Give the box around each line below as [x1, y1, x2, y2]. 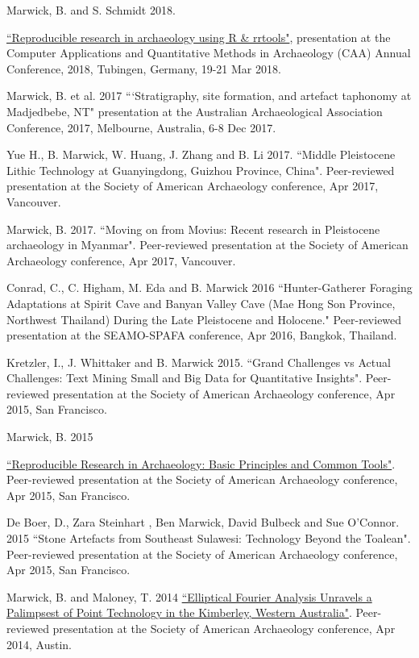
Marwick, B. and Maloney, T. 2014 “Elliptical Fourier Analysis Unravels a [6, 588, 372, 605]
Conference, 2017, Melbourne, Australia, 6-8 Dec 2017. [6, 119, 276, 135]
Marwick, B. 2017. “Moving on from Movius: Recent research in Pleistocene [6, 220, 380, 237]
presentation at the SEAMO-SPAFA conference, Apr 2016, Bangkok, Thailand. [6, 327, 397, 344]
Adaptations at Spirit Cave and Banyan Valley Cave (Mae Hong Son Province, [6, 294, 396, 311]
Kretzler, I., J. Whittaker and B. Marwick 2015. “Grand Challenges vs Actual [6, 353, 391, 370]
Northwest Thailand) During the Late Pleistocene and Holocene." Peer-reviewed [6, 310, 402, 327]
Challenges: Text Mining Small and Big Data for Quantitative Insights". [6, 369, 363, 386]
